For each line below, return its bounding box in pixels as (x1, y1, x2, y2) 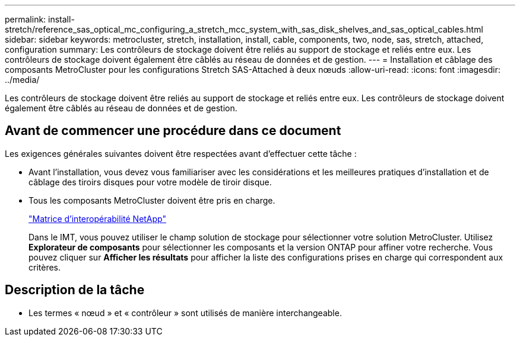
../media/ (5, 75, 40, 85)
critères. (28, 262, 61, 272)
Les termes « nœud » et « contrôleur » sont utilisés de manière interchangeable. (28, 307, 342, 318)
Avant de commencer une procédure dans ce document (5, 123, 341, 139)
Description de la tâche (5, 282, 145, 298)
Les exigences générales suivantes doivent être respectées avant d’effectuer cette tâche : (5, 148, 357, 159)
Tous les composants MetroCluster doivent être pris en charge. (28, 195, 275, 205)
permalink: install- (5, 14, 75, 24)
